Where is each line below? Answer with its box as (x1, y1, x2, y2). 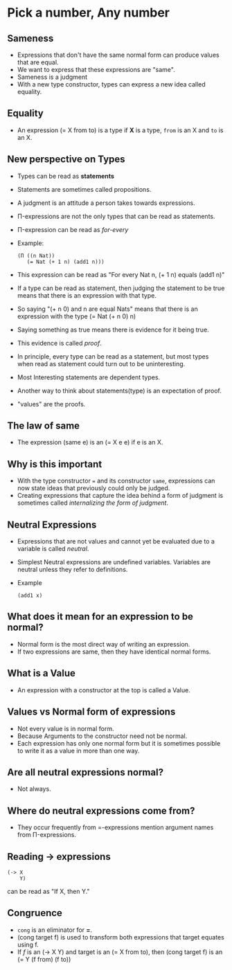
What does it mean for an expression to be (7, 611, 194, 622)
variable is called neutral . (17, 545, 89, 553)
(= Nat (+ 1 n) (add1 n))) (26, 258, 105, 265)
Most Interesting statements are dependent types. (17, 372, 161, 381)
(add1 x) (17, 592, 43, 600)
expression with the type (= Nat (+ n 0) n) (17, 312, 136, 320)
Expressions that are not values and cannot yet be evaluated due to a (17, 537, 215, 546)
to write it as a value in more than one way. (17, 746, 140, 755)
